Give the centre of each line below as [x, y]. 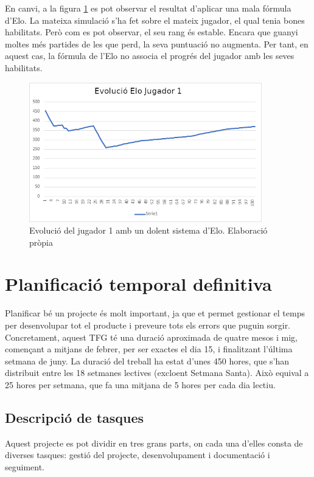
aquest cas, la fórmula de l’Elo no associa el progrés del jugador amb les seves [150, 56]
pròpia [41, 242]
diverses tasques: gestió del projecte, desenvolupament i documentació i [138, 455]
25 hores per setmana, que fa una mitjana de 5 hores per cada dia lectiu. [140, 384]
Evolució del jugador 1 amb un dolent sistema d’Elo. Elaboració [148, 230]
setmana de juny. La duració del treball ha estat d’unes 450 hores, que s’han [147, 360]
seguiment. [25, 466]
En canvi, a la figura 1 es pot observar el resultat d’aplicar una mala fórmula [148, 8]
